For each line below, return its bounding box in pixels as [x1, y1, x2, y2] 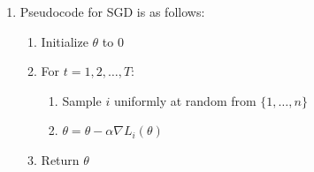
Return [41, 150, 80, 168]
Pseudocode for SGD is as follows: [19, 3, 205, 20]
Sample [62, 91, 102, 109]
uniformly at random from [113, 91, 257, 109]
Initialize [41, 32, 88, 50]
